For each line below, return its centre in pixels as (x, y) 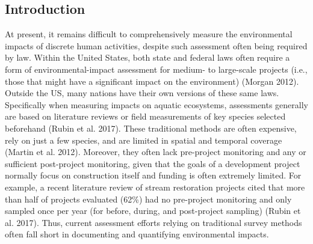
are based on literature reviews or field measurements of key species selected (145, 116)
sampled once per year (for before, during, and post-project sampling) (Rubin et (153, 211)
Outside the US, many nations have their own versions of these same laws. (142, 93)
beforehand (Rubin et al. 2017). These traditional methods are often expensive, (151, 128)
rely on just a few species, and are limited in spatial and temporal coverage (144, 140)
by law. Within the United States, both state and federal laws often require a (147, 57)
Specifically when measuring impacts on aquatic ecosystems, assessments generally (156, 104)
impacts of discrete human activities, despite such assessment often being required (156, 45)
